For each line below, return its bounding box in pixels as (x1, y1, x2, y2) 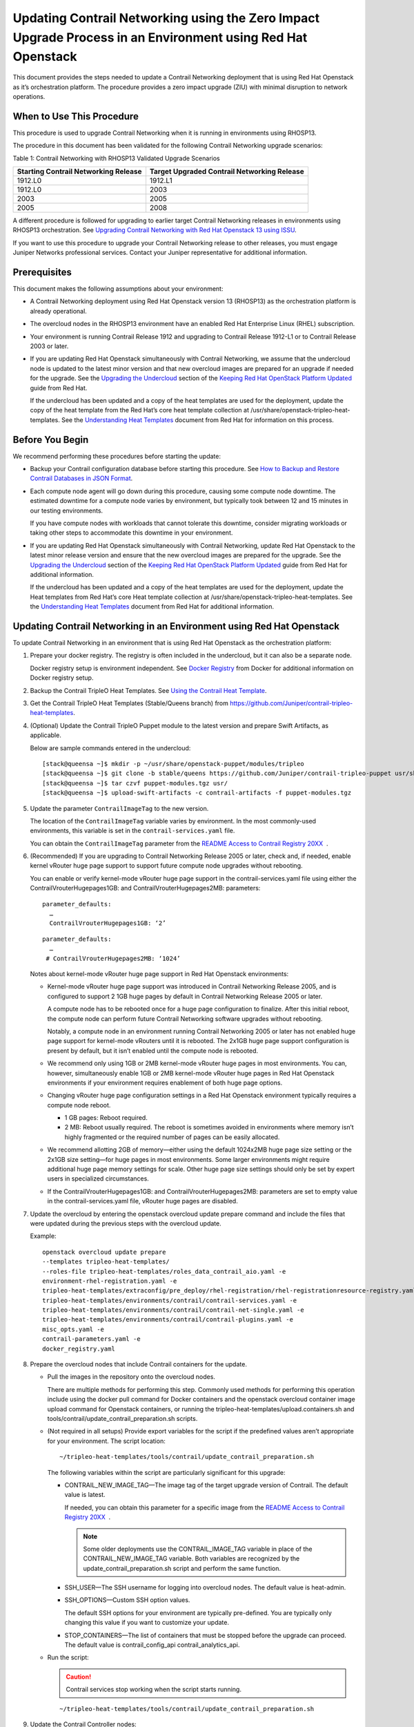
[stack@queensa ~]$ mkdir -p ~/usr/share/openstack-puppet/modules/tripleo (42, 760, 304, 767)
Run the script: (47, 1653, 89, 1661)
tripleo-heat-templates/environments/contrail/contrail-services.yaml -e (42, 1296, 297, 1304)
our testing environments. (30, 506, 103, 515)
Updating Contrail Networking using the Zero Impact (12, 10, 320, 26)
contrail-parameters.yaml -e (42, 1335, 141, 1343)
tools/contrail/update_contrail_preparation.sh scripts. (47, 1415, 198, 1422)
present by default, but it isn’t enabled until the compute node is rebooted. (47, 1047, 259, 1055)
